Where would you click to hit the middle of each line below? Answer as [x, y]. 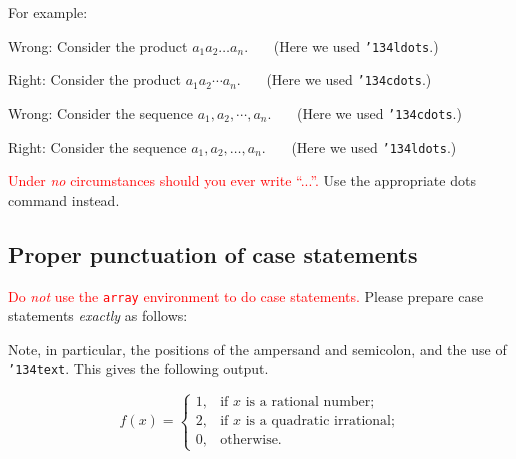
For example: [48, 12]
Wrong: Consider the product [98, 45]
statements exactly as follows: [98, 315]
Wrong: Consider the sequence [100, 112]
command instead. [64, 199]
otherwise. [251, 440]
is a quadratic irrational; [320, 421]
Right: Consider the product [95, 79]
